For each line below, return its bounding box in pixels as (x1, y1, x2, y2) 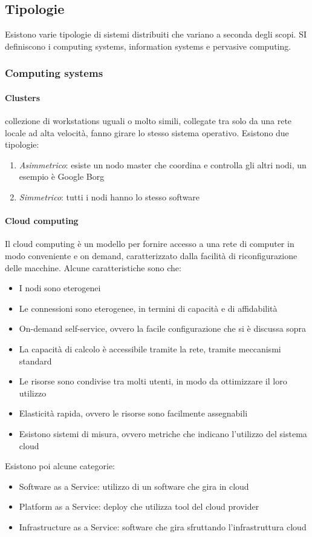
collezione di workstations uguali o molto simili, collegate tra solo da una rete (5, 114, 292, 127)
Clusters (5, 91, 41, 104)
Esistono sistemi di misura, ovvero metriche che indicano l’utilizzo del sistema (19, 427, 307, 440)
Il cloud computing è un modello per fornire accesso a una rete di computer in (5, 237, 294, 250)
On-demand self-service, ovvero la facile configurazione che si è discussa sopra (19, 322, 307, 335)
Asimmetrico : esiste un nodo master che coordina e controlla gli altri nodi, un (19, 158, 307, 171)
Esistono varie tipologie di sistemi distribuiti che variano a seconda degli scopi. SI (5, 28, 307, 41)
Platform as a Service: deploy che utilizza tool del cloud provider (19, 500, 259, 513)
